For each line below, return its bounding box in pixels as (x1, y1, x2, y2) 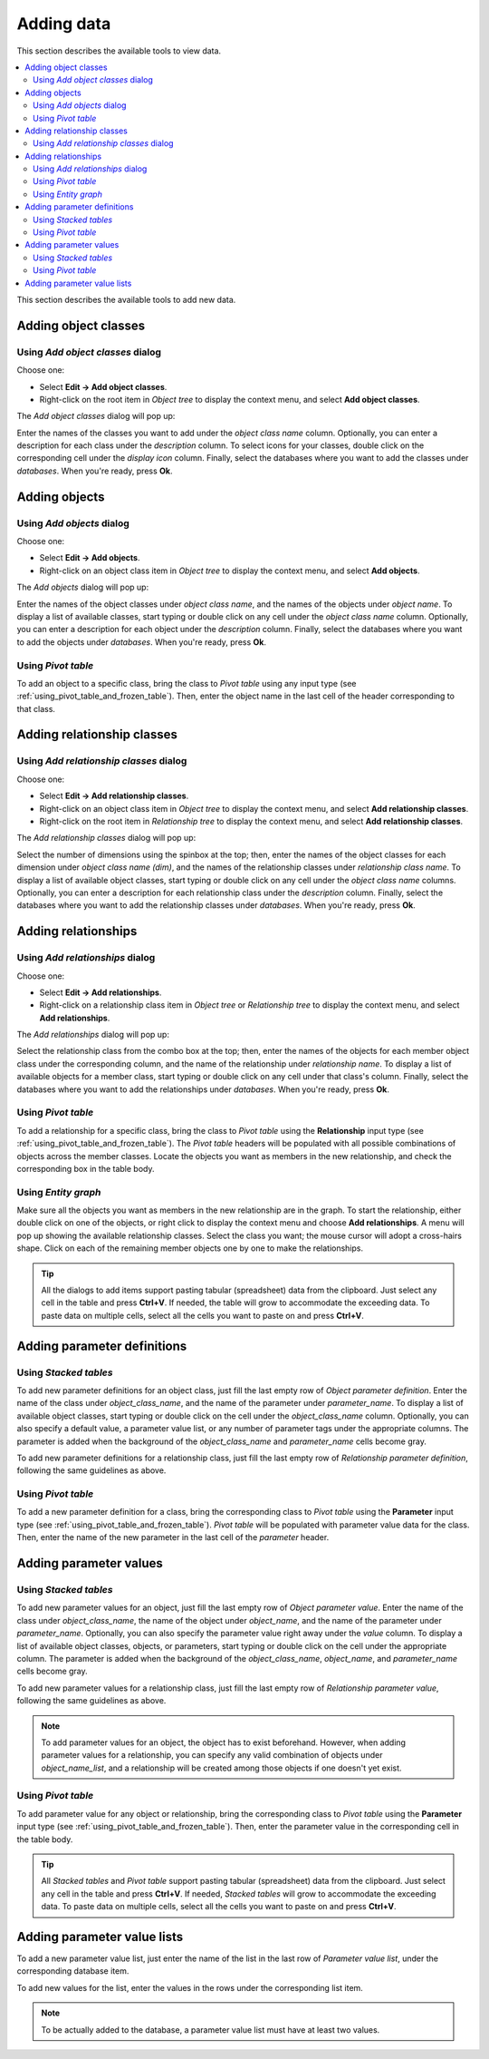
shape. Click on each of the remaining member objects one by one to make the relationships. (16, 1243, 364, 1254)
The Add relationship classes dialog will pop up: (16, 833, 197, 844)
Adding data (16, 14, 111, 34)
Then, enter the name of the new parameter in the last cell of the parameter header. (16, 1532, 330, 1543)
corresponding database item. (16, 1966, 129, 1976)
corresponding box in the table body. (16, 1163, 155, 1174)
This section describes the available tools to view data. (16, 45, 222, 56)
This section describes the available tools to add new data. (16, 294, 236, 305)
